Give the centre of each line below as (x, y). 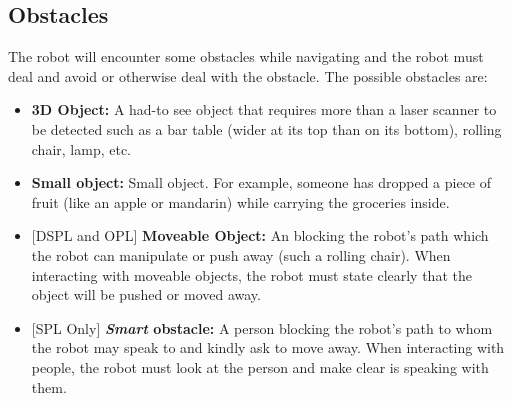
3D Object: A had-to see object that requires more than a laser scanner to (264, 109)
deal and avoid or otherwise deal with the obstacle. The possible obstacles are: (248, 75)
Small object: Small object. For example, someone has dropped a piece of (261, 182)
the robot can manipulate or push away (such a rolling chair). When (241, 254)
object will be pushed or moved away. (146, 294)
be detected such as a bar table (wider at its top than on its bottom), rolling (266, 128)
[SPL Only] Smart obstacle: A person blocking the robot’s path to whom (262, 327)
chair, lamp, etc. (81, 148)
